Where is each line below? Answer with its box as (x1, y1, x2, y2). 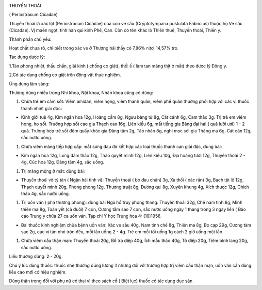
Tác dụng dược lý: (9, 54, 45, 60)
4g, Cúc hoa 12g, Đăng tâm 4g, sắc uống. (21, 159, 104, 165)
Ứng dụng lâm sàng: (9, 81, 49, 87)
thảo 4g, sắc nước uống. (21, 191, 70, 196)
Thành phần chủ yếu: (9, 36, 52, 42)
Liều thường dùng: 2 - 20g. (9, 254, 63, 259)
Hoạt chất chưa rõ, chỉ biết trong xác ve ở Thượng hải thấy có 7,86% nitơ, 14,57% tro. (9, 45, 179, 51)
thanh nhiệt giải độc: (21, 105, 62, 111)
